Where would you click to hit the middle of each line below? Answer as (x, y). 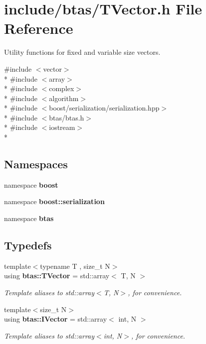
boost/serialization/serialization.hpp (104, 108)
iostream (62, 127)
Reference (39, 28)
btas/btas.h (67, 117)
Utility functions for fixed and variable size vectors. (82, 52)
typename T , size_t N (75, 266)
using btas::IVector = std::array (56, 319)
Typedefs (28, 245)
